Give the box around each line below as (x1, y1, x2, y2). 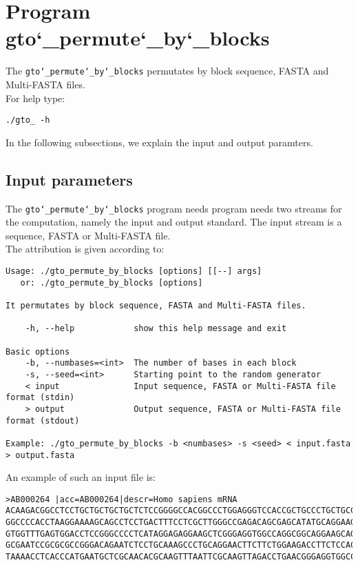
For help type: (6, 90, 65, 105)
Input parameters (6, 168, 133, 190)
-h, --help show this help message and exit (25, 324, 287, 334)
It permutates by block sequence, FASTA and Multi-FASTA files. (6, 301, 306, 311)
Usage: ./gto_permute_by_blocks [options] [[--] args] (6, 266, 262, 277)
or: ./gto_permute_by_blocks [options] (20, 277, 203, 288)
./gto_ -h (6, 115, 50, 126)
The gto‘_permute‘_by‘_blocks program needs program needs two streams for (6, 201, 342, 215)
